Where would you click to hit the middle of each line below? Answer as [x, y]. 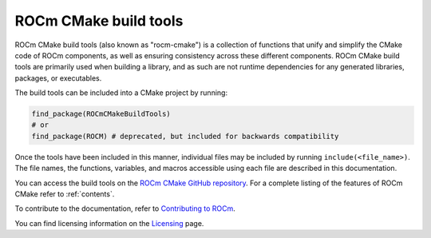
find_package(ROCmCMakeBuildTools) [101, 114]
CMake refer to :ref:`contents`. [65, 194]
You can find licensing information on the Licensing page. [109, 223]
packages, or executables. [58, 78]
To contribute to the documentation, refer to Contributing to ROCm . [125, 208]
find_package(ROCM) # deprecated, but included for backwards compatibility [185, 136]
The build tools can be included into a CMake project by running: [121, 93]
